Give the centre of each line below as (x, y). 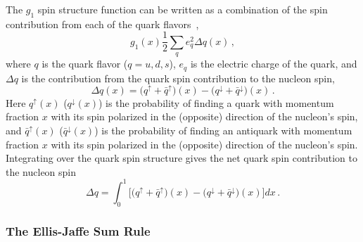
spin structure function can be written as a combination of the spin (183, 9)
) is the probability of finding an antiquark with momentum (223, 130)
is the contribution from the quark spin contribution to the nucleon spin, (178, 78)
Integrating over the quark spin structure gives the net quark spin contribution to (181, 158)
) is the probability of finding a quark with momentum (216, 102)
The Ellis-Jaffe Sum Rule (78, 230)
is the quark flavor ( (85, 64)
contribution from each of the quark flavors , (102, 24)
